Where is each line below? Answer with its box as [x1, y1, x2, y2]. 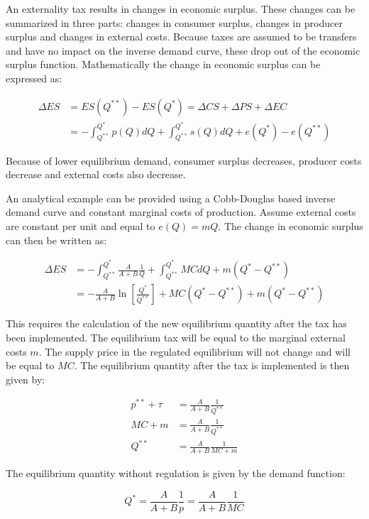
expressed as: [6, 70, 62, 85]
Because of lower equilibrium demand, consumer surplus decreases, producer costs [6, 153, 362, 168]
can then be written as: [6, 232, 107, 247]
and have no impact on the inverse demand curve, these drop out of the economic [6, 43, 360, 58]
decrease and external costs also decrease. [6, 167, 186, 182]
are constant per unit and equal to [6, 219, 155, 234]
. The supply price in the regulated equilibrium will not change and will [38, 344, 351, 359]
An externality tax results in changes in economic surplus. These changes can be [6, 1, 356, 16]
